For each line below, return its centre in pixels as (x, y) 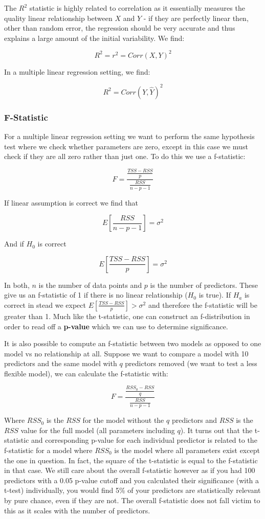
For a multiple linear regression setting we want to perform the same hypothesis (129, 136)
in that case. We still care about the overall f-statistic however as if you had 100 (130, 470)
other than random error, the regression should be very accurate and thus (120, 28)
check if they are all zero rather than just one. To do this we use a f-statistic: (125, 156)
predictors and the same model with (61, 363)
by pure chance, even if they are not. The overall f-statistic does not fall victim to (132, 500)
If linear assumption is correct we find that (71, 202)
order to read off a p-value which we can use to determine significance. (116, 326)
